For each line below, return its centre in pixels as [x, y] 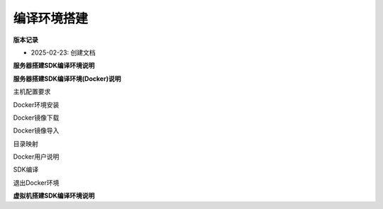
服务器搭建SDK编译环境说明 [54, 66]
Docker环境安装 [36, 104]
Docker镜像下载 [36, 118]
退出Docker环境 [36, 182]
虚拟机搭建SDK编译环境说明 [54, 196]
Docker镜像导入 [36, 130]
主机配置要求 [32, 91]
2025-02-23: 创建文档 [63, 52]
